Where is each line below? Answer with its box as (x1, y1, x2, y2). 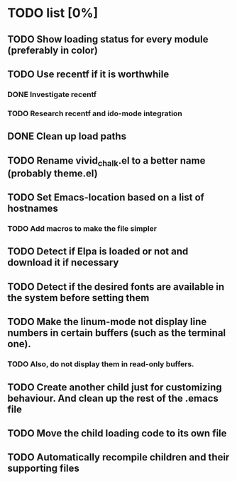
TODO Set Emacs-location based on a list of (7, 191, 204, 203)
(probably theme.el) (7, 167, 98, 179)
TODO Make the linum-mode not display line (7, 316, 207, 328)
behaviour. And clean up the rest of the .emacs (7, 392, 219, 404)
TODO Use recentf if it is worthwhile (7, 68, 170, 80)
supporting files (7, 463, 80, 475)
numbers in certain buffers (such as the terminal (7, 327, 226, 339)
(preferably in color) (7, 44, 98, 56)
